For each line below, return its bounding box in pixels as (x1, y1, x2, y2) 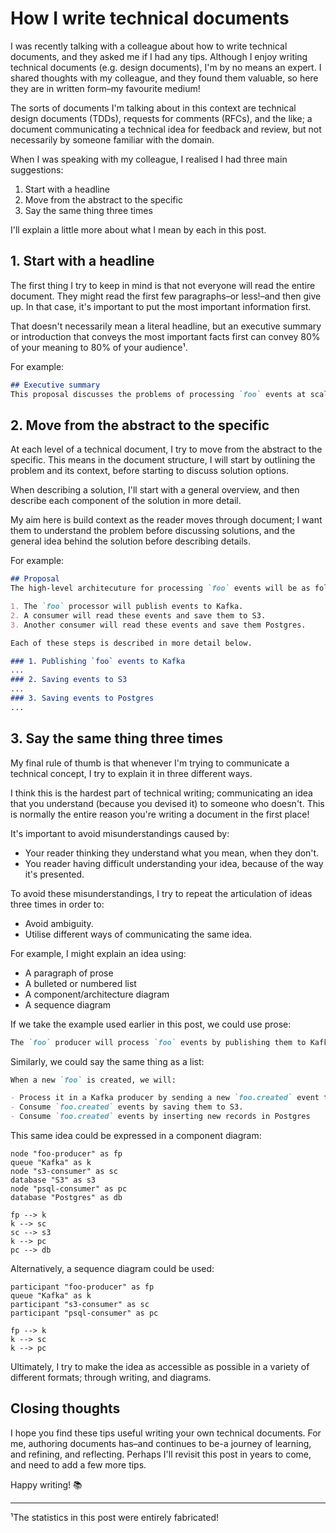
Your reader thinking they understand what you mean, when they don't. (24, 847, 320, 859)
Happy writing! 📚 (10, 1478, 83, 1491)
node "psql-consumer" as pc (10, 1184, 128, 1194)
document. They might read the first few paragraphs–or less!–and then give (10, 290, 322, 302)
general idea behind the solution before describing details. (10, 535, 252, 547)
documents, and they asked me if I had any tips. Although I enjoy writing (10, 50, 308, 62)
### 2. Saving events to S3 (10, 675, 128, 685)
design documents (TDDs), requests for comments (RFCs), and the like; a (10, 112, 313, 124)
